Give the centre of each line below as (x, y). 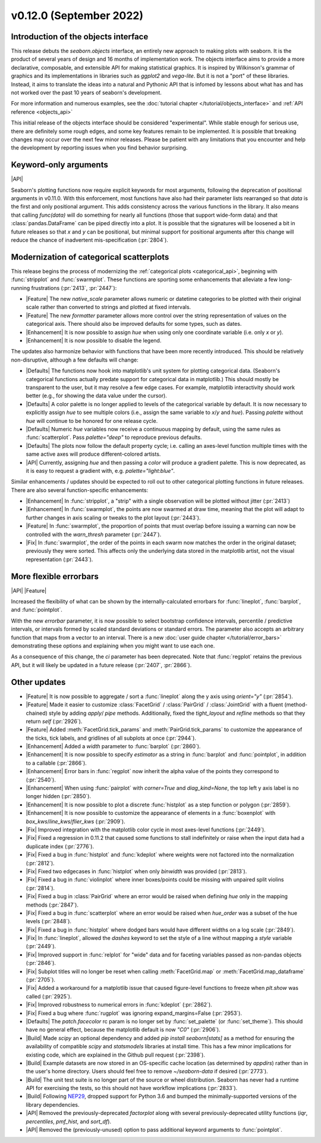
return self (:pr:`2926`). (54, 721)
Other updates (38, 682)
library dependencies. (53, 1104)
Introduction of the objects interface (80, 37)
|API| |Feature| (29, 590)
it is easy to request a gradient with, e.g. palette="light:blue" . (100, 471)
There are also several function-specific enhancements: (80, 490)
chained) (37, 713)
